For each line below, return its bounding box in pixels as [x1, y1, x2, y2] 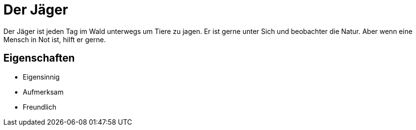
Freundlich [23, 102, 57, 111]
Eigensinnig [23, 72, 60, 81]
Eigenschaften [3, 52, 75, 65]
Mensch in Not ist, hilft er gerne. [3, 35, 106, 44]
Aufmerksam [23, 87, 64, 96]
